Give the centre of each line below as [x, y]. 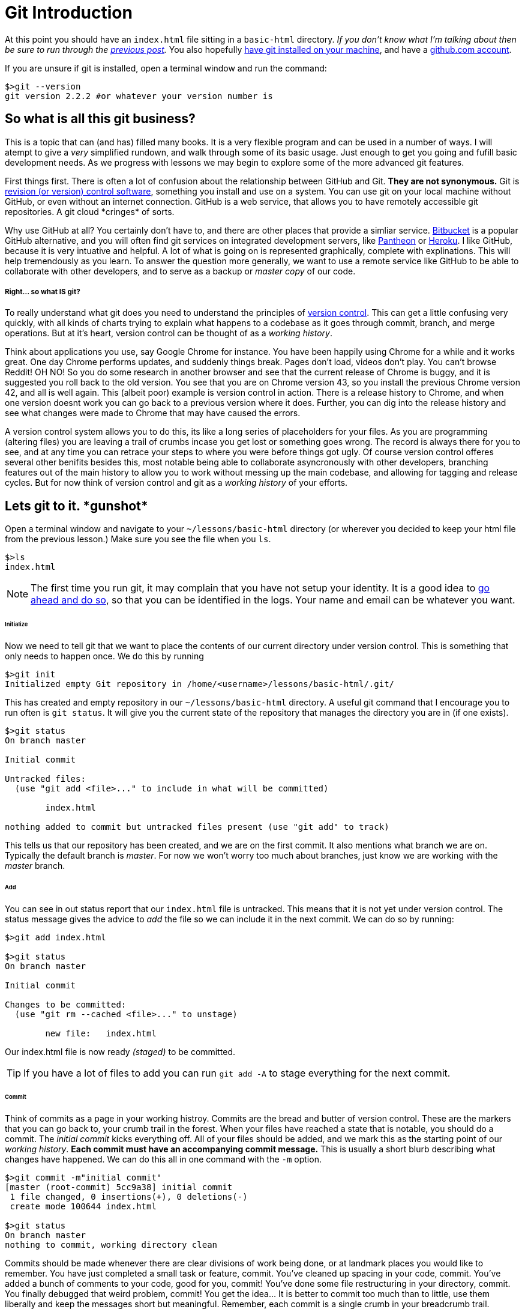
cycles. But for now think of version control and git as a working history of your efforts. [176, 483]
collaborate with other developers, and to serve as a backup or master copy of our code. [180, 271]
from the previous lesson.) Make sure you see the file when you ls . [138, 539]
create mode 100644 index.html [83, 1207]
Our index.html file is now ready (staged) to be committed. [120, 1051]
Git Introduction [69, 13]
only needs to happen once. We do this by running [104, 656]
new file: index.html [101, 1033]
